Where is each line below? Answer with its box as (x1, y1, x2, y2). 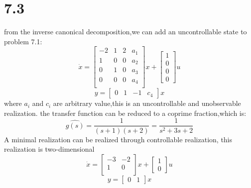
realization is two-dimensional (4, 144, 95, 154)
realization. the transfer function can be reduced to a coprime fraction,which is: (4, 107, 247, 118)
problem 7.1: (4, 36, 42, 46)
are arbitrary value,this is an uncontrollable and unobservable (53, 98, 241, 108)
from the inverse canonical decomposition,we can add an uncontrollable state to (4, 26, 247, 37)
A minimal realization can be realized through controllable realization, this (4, 134, 233, 144)
